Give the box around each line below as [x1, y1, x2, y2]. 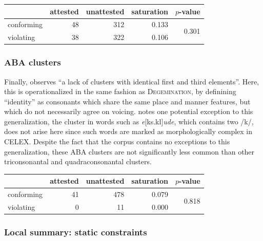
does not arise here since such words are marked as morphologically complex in [4, 126, 253, 137]
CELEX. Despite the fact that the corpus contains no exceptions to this [4, 136, 230, 147]
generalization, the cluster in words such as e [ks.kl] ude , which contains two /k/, [4, 116, 254, 126]
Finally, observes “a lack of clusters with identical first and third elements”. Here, [4, 76, 259, 86]
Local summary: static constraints [4, 226, 147, 238]
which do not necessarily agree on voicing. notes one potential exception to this [4, 106, 253, 117]
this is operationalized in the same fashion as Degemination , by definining [4, 86, 236, 97]
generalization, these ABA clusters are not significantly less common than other [4, 146, 255, 157]
